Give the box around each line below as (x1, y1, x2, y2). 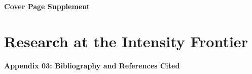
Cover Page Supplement (4, 1, 90, 11)
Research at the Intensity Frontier (4, 30, 248, 51)
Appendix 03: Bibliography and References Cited (4, 60, 180, 70)
